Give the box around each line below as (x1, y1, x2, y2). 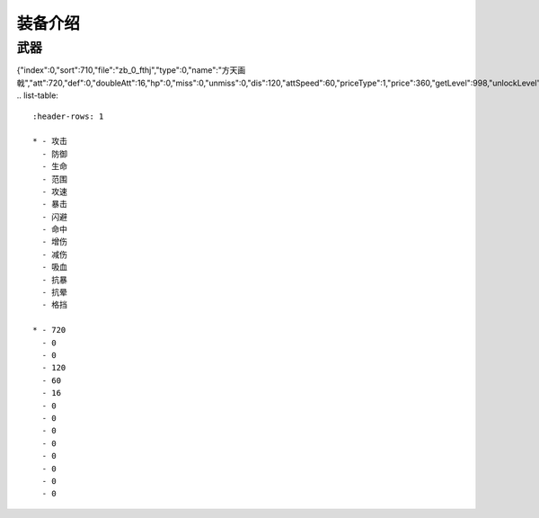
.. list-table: (16, 90, 58, 101)
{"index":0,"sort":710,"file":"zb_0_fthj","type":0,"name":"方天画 (16, 65, 246, 76)
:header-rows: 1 (32, 111, 104, 121)
